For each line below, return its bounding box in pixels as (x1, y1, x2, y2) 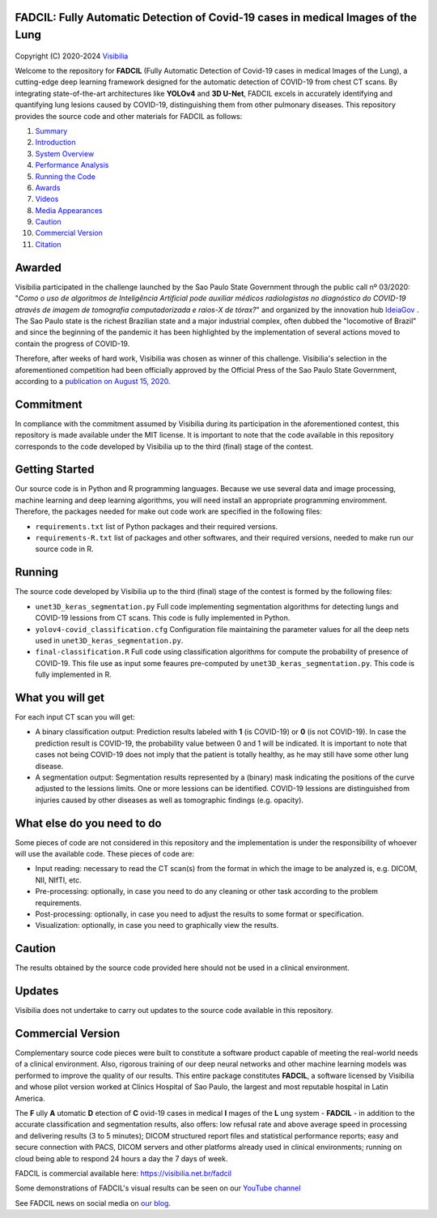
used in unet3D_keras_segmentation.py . (35, 635, 184, 645)
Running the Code (35, 171, 96, 182)
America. (15, 1093, 45, 1103)
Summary (35, 126, 68, 135)
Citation (35, 239, 62, 249)
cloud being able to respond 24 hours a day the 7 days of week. (15, 1153, 228, 1163)
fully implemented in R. (35, 669, 112, 680)
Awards (35, 182, 61, 192)
